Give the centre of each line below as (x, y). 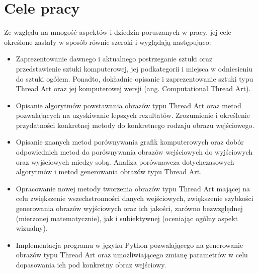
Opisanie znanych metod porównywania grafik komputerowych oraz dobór (130, 142)
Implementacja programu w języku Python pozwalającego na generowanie (130, 245)
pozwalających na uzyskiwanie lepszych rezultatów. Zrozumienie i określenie (133, 115)
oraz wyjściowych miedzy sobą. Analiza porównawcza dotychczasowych (125, 161)
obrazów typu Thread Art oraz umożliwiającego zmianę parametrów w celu (132, 255)
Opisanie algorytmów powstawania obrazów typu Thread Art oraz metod (128, 105)
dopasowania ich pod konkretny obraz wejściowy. (91, 264)
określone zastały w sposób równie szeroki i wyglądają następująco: (108, 42)
